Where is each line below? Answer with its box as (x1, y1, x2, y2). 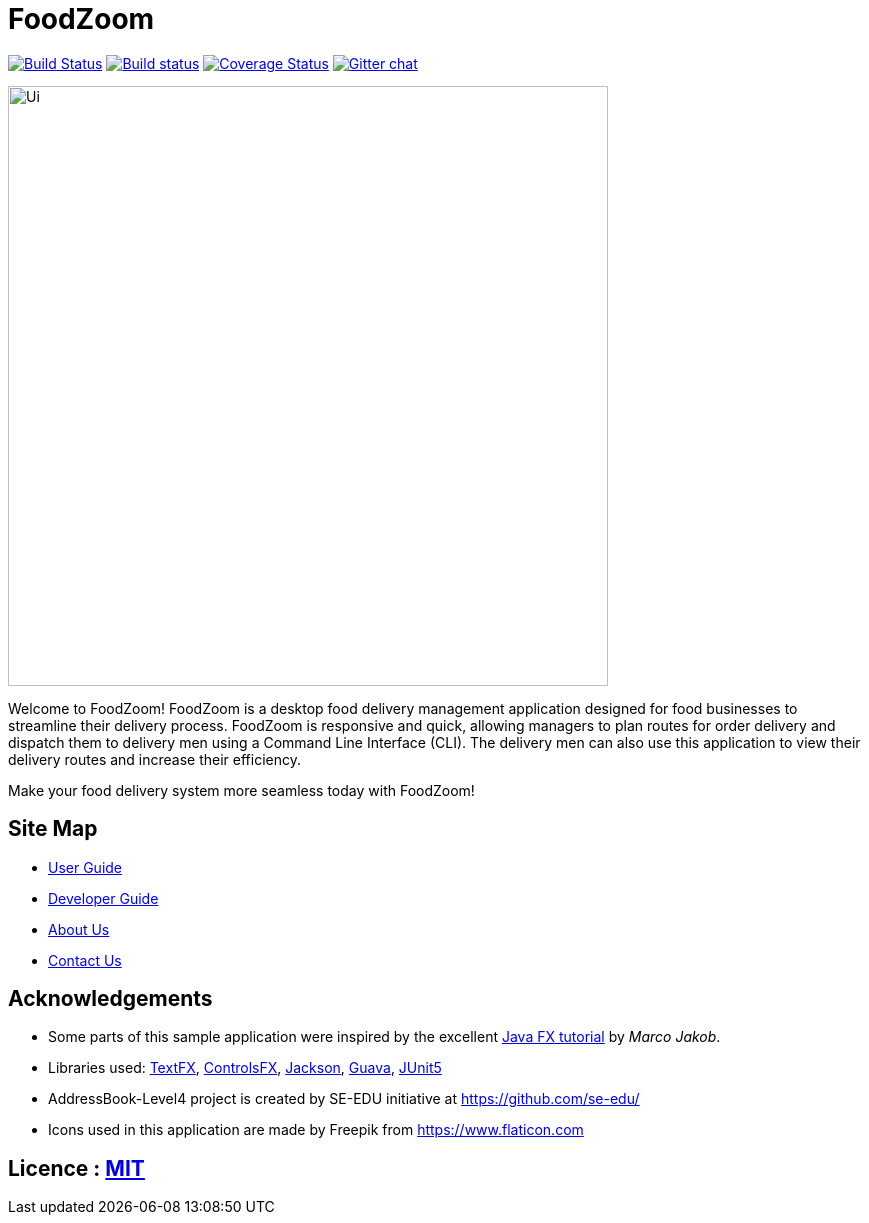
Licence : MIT (8, 1155, 145, 1181)
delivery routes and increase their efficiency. (8, 750, 302, 768)
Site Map (8, 816, 98, 842)
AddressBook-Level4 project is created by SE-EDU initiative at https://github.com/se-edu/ (48, 1090, 640, 1108)
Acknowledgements (8, 986, 213, 1012)
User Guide (48, 858, 123, 876)
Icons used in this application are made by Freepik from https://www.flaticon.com (48, 1121, 584, 1139)
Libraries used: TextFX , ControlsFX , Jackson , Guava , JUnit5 (48, 1059, 442, 1077)
